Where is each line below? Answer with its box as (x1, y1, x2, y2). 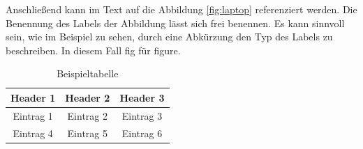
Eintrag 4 (13, 125, 53, 140)
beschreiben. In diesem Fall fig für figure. (6, 42, 181, 57)
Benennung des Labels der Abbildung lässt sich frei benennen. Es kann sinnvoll (6, 15, 345, 30)
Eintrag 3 (121, 108, 163, 123)
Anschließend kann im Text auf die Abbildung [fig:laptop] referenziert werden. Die (6, 2, 357, 16)
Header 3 (119, 90, 165, 104)
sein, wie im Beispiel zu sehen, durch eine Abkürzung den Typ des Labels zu (6, 29, 333, 44)
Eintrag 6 (121, 125, 163, 140)
